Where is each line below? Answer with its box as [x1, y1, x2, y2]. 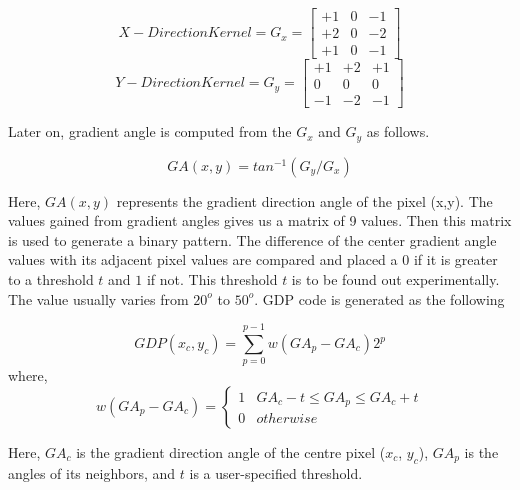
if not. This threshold [146, 269, 278, 290]
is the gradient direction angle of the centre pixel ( [76, 441, 386, 462]
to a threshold [8, 269, 94, 290]
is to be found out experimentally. [291, 269, 500, 290]
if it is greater [413, 249, 498, 270]
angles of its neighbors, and [8, 462, 176, 483]
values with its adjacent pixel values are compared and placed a [8, 249, 398, 270]
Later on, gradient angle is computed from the [8, 121, 292, 142]
